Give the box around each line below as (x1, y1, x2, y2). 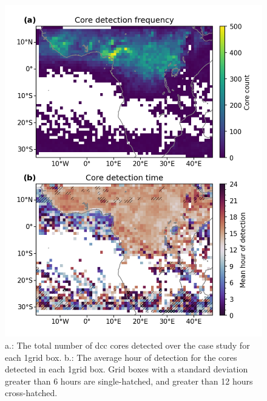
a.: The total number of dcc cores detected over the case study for (5, 339, 250, 352)
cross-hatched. (5, 386, 58, 399)
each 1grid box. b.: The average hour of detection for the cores (5, 350, 237, 363)
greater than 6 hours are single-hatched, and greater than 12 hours (5, 374, 253, 387)
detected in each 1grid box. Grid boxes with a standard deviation (5, 363, 248, 375)
